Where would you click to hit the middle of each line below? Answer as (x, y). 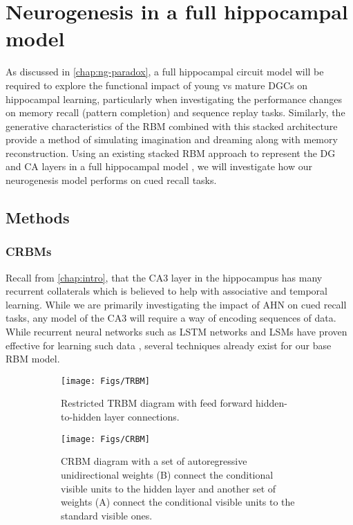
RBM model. (33, 359)
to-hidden (81, 417)
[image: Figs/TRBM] (105, 381)
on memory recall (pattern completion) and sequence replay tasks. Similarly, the (175, 112)
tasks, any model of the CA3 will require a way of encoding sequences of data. (171, 318)
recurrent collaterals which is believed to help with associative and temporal (166, 291)
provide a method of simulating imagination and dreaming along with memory (172, 139)
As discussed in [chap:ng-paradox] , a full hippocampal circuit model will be (165, 72)
